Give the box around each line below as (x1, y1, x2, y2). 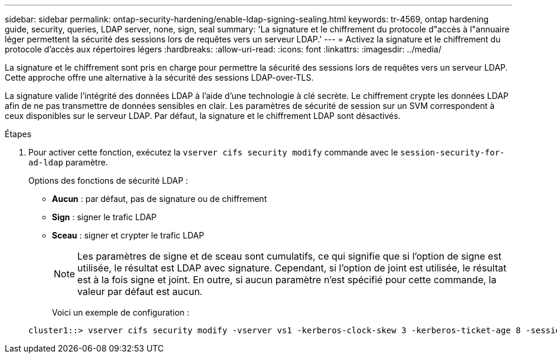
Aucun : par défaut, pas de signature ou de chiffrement (52, 194, 267, 204)
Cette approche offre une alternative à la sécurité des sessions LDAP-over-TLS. (5, 72, 314, 82)
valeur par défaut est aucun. (77, 286, 203, 297)
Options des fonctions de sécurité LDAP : (28, 175, 188, 185)
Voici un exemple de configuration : (52, 307, 189, 317)
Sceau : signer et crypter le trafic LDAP (52, 230, 204, 240)
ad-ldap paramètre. (28, 157, 108, 167)
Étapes (5, 129, 32, 139)
